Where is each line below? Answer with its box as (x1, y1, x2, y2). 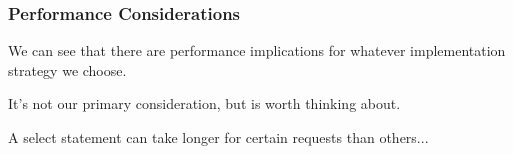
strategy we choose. (8, 59, 127, 80)
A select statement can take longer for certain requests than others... (8, 127, 429, 147)
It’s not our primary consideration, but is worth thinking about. (8, 93, 401, 114)
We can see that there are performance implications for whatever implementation (8, 40, 506, 61)
